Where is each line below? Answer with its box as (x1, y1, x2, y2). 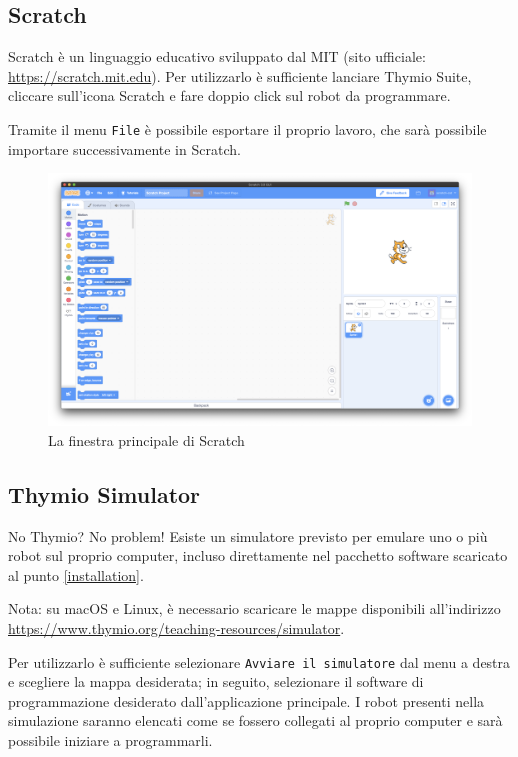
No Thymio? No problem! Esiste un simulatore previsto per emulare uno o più (8, 525, 488, 546)
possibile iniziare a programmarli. (8, 730, 213, 751)
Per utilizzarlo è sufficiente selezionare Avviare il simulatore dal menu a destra (8, 651, 511, 672)
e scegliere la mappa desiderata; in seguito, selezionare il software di (8, 671, 424, 692)
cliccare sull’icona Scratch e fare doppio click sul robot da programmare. (8, 85, 451, 106)
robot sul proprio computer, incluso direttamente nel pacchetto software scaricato (8, 545, 508, 566)
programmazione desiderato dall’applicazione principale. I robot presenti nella (8, 690, 485, 711)
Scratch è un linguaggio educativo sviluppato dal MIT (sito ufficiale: (8, 46, 426, 67)
